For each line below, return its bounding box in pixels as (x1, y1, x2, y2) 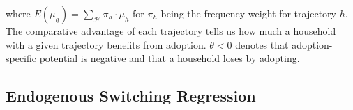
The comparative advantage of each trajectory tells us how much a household (6, 24, 336, 38)
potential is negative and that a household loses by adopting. (39, 51, 300, 65)
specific (6, 51, 37, 65)
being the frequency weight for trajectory (160, 6, 336, 20)
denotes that (235, 37, 289, 52)
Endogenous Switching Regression (6, 85, 256, 107)
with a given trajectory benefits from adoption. (6, 37, 206, 52)
